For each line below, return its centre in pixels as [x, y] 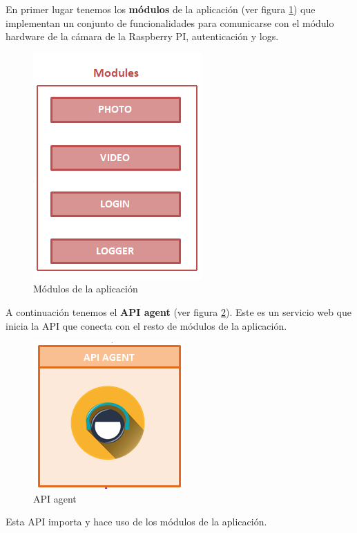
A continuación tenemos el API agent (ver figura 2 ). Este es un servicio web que [179, 311]
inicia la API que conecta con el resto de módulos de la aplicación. [146, 325]
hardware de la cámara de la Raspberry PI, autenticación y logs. [142, 36]
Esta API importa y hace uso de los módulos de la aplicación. [136, 522]
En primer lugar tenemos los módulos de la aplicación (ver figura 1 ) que [161, 9]
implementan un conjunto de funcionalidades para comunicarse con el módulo [170, 22]
